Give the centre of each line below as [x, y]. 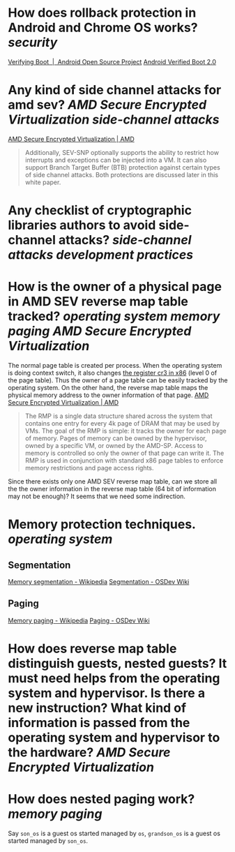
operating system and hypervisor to [114, 738]
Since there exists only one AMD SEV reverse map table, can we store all [113, 481]
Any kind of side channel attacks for [115, 90]
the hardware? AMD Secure [89, 752]
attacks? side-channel [125, 240]
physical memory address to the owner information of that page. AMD [108, 395]
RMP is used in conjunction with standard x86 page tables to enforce [124, 461]
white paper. [43, 182]
